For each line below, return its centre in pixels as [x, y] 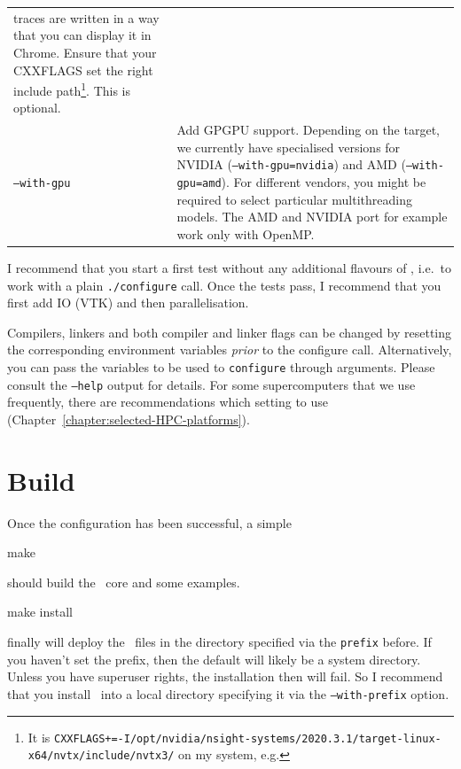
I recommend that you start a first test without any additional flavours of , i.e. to [229, 268]
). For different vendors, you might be [324, 182]
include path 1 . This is [72, 89]
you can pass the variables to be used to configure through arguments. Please [221, 367]
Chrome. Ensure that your [85, 52]
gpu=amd [199, 184]
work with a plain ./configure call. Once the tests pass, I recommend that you [224, 285]
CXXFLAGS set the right [83, 70]
